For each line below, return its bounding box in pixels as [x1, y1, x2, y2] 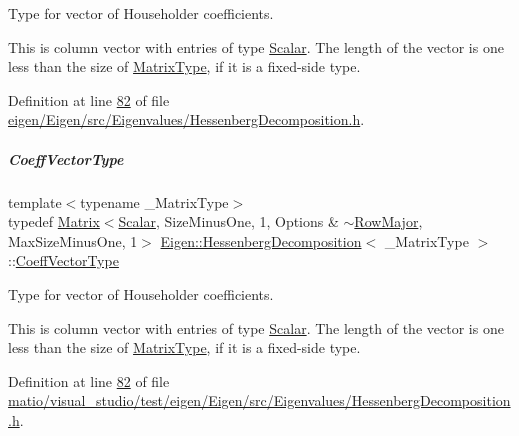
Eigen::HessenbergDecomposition [160, 230, 362, 251]
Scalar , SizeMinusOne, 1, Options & [118, 211, 339, 232]
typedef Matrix [8, 211, 100, 232]
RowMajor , [354, 211, 423, 232]
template [8, 191, 62, 212]
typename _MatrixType [80, 191, 229, 212]
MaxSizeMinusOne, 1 [8, 230, 138, 251]
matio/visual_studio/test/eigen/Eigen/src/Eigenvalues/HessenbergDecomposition [8, 390, 511, 411]
